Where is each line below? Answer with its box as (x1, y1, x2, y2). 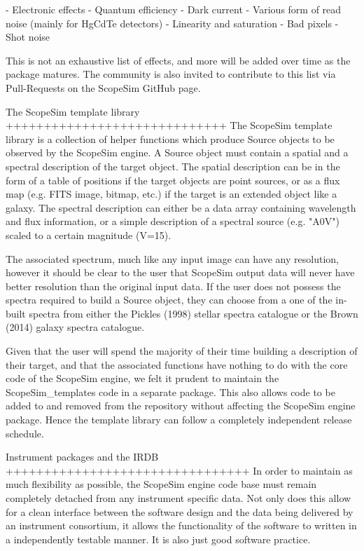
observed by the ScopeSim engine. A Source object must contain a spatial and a (6, 145, 349, 160)
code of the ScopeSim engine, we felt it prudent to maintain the (6, 371, 279, 386)
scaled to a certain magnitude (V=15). (6, 227, 171, 242)
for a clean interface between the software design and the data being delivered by (6, 504, 353, 519)
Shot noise (6, 29, 50, 44)
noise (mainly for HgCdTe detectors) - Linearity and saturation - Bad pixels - (6, 15, 339, 30)
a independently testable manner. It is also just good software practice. (6, 531, 311, 546)
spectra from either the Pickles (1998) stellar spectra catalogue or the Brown (29, 306, 358, 320)
